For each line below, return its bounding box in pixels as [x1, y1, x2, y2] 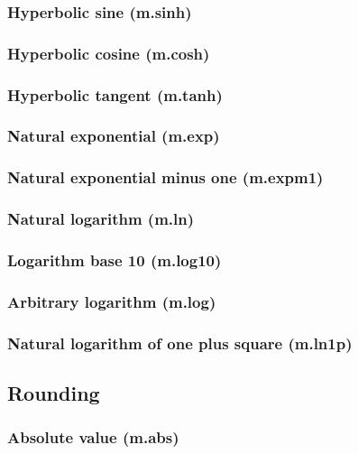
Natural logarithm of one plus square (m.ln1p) [7, 331, 353, 354]
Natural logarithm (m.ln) [7, 208, 195, 230]
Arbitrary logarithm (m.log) [7, 290, 216, 312]
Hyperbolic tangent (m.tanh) [7, 83, 223, 106]
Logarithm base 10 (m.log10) [7, 248, 222, 271]
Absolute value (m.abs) [7, 426, 179, 449]
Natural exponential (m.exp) [7, 125, 220, 147]
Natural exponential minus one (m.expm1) [7, 166, 324, 189]
